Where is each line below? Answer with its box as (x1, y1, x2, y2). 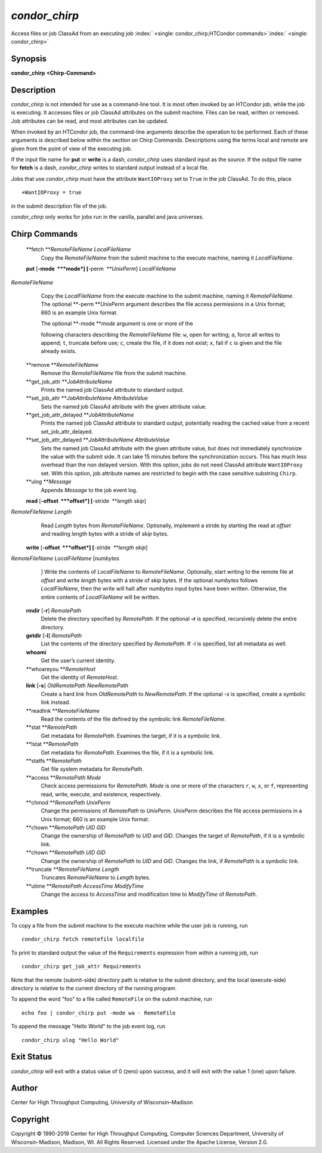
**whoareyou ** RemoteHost (26, 665, 96, 672)
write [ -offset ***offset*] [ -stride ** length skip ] (26, 543, 148, 551)
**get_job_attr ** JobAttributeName (26, 378, 113, 385)
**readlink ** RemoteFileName (26, 707, 100, 714)
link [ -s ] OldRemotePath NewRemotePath (26, 682, 129, 689)
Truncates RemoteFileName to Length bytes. (41, 874, 151, 881)
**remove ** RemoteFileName (26, 361, 98, 368)
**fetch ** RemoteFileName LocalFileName (26, 246, 131, 253)
